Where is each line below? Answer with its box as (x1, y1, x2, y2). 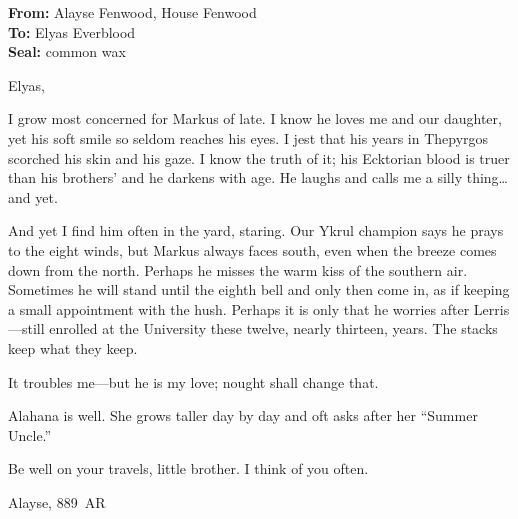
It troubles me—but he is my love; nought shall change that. (8, 371, 379, 392)
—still (8, 318, 45, 339)
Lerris (473, 298, 510, 319)
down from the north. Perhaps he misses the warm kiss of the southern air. (8, 259, 468, 280)
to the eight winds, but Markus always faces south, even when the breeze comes (8, 239, 497, 260)
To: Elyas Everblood (8, 21, 136, 42)
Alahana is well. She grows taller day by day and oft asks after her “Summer (8, 405, 478, 426)
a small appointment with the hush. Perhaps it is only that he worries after (8, 298, 470, 319)
